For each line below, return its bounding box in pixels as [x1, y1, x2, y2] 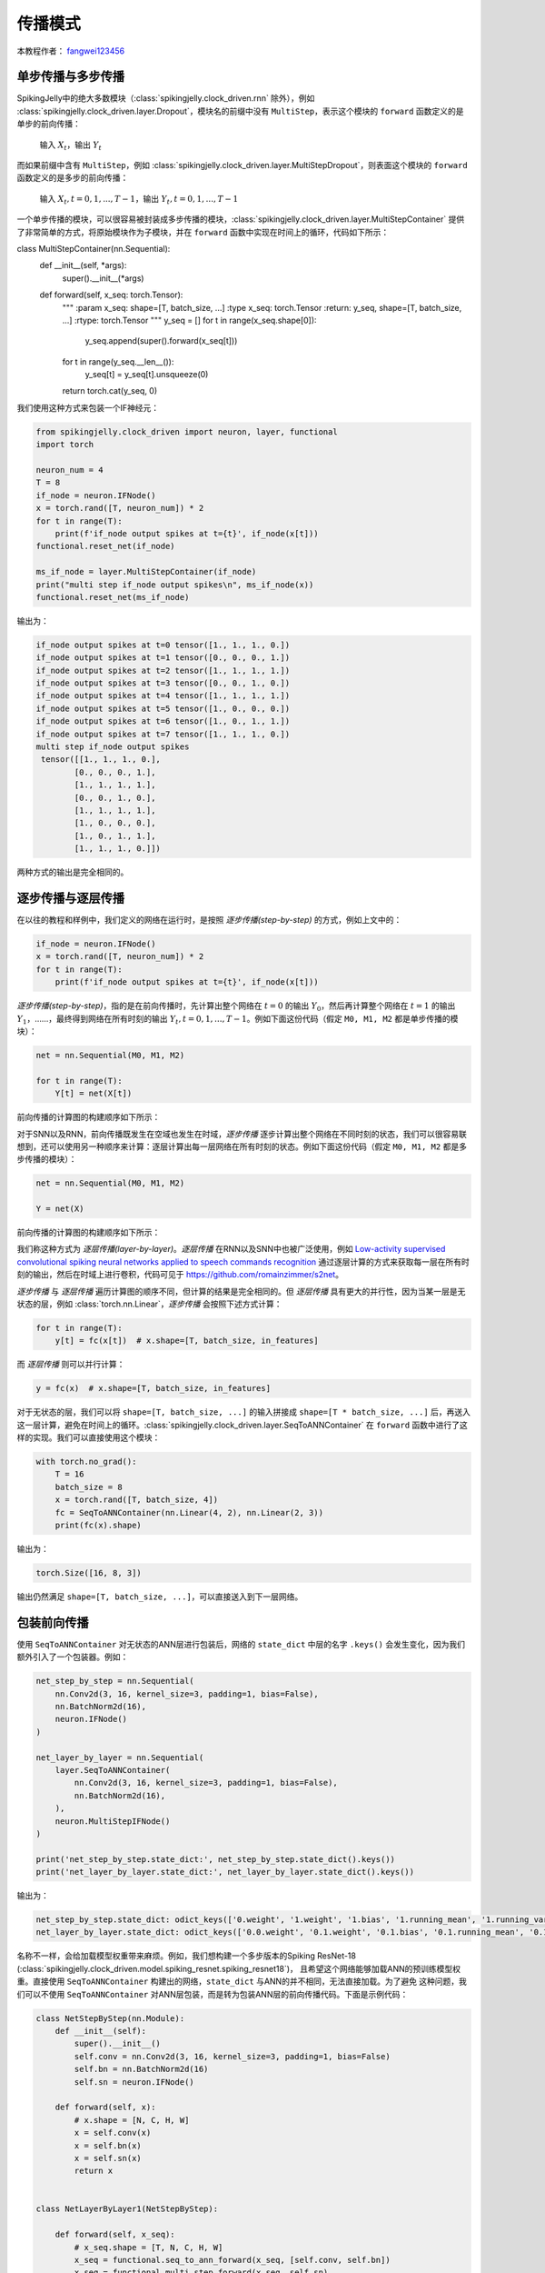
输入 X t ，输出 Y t [39, 139, 102, 152]
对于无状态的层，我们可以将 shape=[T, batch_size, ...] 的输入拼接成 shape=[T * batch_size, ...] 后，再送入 [16, 1407, 471, 1417]
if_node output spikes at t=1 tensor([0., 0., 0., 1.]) [35, 653, 291, 663]
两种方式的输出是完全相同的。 [16, 866, 129, 877]
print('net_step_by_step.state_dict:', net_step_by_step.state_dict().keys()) [35, 1854, 395, 1864]
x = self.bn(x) [74, 2140, 143, 2150]
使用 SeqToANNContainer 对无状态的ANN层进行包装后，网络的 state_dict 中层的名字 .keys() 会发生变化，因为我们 [16, 1638, 465, 1649]
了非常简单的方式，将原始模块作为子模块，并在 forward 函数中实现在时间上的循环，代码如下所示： [16, 226, 390, 237]
